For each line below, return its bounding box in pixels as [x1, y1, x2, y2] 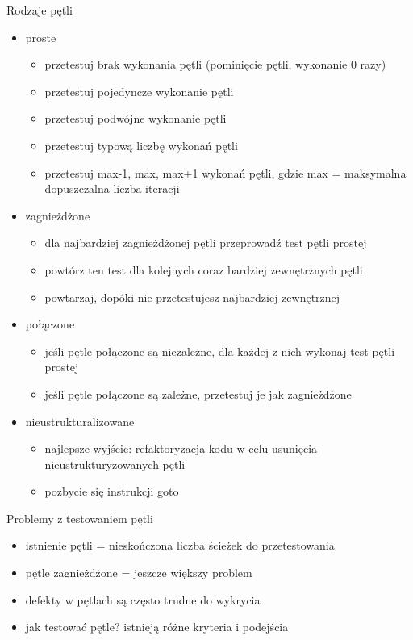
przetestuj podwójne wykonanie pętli [44, 110, 227, 127]
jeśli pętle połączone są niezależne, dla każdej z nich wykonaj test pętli [44, 342, 395, 359]
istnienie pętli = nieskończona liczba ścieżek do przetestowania [25, 537, 335, 554]
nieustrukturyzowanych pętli [44, 455, 186, 472]
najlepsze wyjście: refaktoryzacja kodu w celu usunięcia [44, 440, 318, 457]
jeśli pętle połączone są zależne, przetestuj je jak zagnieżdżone [44, 385, 352, 402]
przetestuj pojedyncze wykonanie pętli [44, 82, 234, 99]
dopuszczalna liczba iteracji [44, 180, 180, 197]
